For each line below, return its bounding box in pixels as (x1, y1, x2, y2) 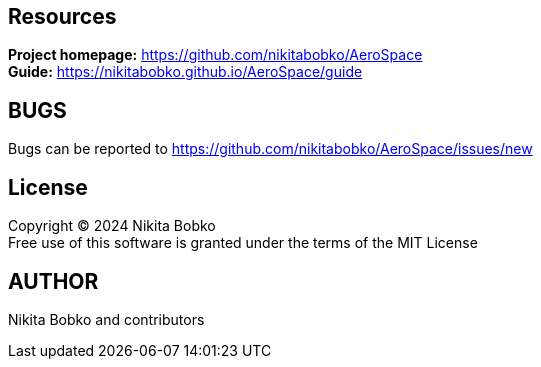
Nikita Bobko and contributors (8, 310, 205, 328)
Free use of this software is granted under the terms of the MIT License (8, 234, 478, 252)
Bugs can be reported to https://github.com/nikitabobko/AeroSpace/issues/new (8, 140, 533, 158)
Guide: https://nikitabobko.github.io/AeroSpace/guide (8, 63, 363, 81)
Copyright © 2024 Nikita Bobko (8, 217, 216, 235)
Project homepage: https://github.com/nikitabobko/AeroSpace (8, 46, 423, 64)
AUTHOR (8, 268, 99, 294)
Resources (8, 4, 117, 29)
